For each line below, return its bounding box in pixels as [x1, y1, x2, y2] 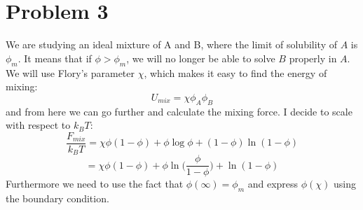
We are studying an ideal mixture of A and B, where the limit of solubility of [6, 37, 337, 52]
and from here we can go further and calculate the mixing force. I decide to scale [6, 104, 352, 118]
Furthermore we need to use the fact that [6, 176, 184, 191]
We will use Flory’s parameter [6, 65, 135, 80]
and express [247, 176, 299, 191]
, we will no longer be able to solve [126, 50, 275, 65]
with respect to [6, 118, 71, 132]
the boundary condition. [6, 191, 109, 206]
